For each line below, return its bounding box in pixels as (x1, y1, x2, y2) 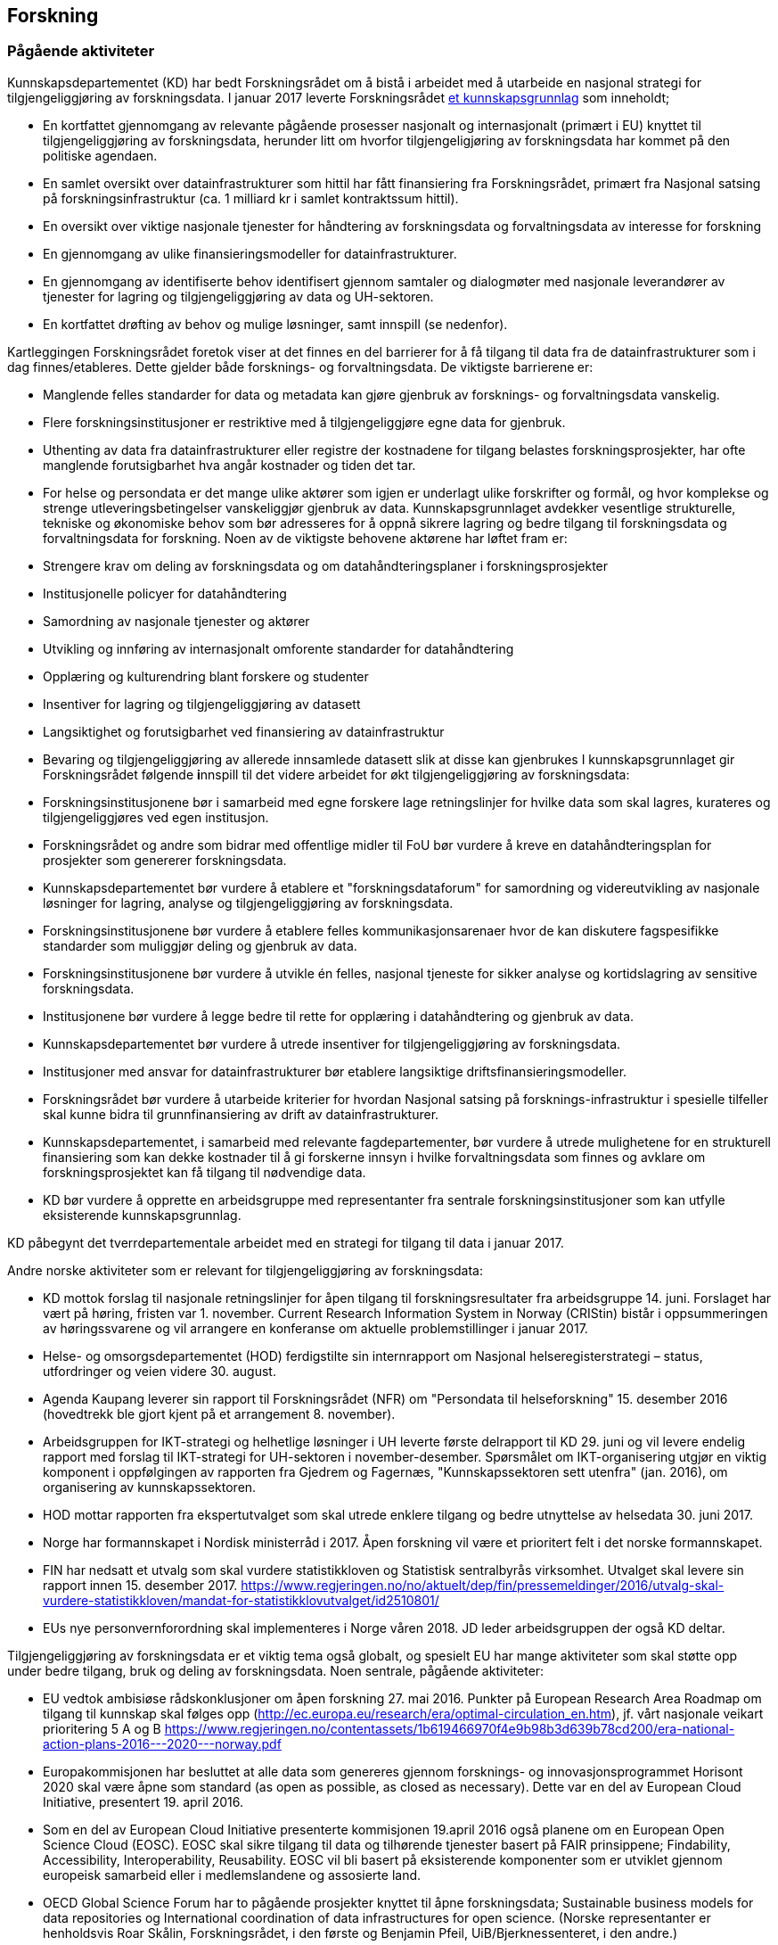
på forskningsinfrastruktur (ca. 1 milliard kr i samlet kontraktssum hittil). (43, 190, 459, 206)
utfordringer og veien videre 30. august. (43, 1363, 276, 1379)
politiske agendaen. (43, 147, 158, 163)
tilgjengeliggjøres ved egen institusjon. (43, 809, 269, 825)
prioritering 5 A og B (43, 1720, 161, 1736)
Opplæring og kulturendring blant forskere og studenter (43, 668, 369, 684)
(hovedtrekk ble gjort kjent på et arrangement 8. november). (43, 1405, 396, 1422)
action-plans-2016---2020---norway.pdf (43, 1735, 282, 1751)
